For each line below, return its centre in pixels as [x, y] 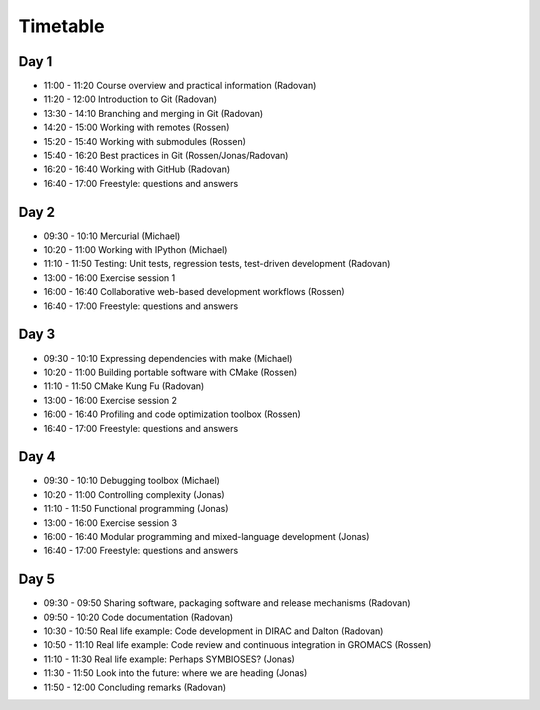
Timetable [61, 26]
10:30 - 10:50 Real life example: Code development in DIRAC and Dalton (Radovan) [213, 631]
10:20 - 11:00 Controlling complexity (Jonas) [134, 494]
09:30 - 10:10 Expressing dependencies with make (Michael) [168, 358]
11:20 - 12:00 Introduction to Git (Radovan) [130, 99]
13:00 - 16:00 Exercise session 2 [110, 400]
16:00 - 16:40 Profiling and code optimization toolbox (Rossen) [172, 414]
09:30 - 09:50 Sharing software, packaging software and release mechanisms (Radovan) [227, 603]
